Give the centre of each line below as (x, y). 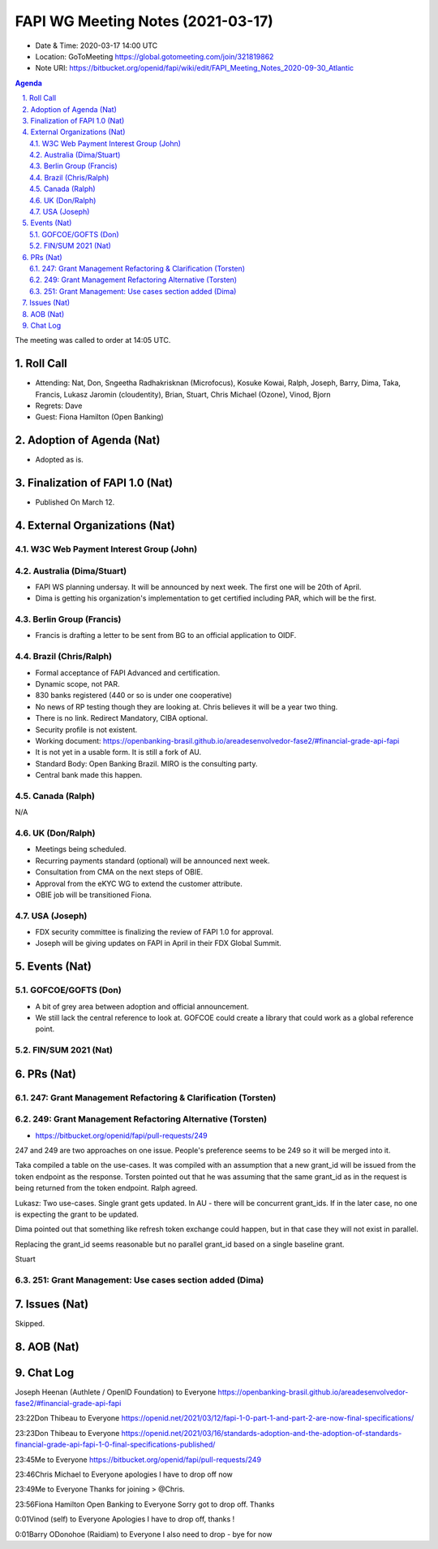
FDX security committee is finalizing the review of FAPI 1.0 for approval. (155, 932)
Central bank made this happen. (89, 775)
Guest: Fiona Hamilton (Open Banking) (99, 417)
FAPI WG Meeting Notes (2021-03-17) (144, 21)
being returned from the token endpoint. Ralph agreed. (106, 1188)
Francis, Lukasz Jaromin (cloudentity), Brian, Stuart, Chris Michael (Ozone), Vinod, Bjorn (183, 394)
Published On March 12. (75, 502)
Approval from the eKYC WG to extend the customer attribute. (139, 883)
